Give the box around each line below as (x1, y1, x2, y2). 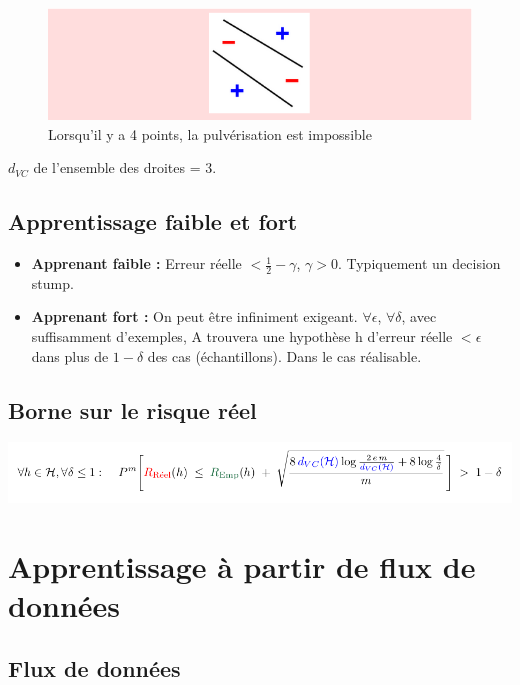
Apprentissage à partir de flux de (8, 545, 476, 586)
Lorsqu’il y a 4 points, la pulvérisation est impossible (48, 123, 372, 144)
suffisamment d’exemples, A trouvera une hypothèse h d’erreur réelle (31, 326, 453, 347)
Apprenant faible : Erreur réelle (31, 253, 242, 274)
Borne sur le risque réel (8, 394, 257, 425)
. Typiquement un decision (337, 253, 501, 274)
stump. (31, 272, 74, 293)
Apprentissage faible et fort (8, 206, 298, 237)
